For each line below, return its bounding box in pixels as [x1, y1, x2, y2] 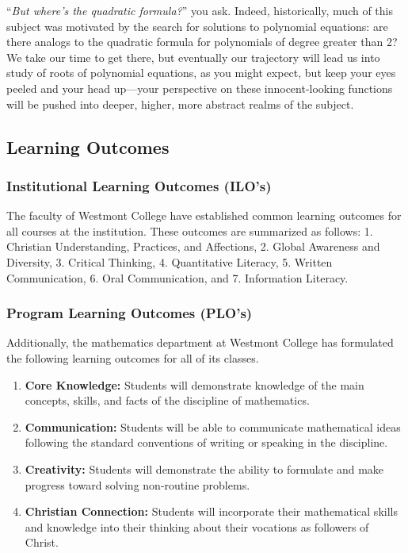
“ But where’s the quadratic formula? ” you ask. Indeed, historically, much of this [6, 2, 393, 18]
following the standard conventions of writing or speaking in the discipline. [25, 434, 388, 451]
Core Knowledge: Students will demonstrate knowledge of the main [25, 376, 364, 393]
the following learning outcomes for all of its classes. [6, 349, 259, 366]
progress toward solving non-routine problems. [25, 476, 250, 493]
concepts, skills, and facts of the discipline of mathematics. [25, 392, 310, 409]
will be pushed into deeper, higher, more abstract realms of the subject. [6, 95, 354, 112]
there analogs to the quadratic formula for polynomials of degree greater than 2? [6, 33, 398, 50]
